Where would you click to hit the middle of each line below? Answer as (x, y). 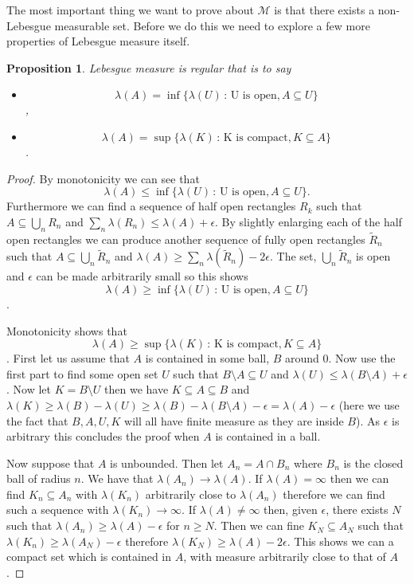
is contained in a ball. (268, 436)
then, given (291, 510)
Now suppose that (51, 462)
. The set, (293, 256)
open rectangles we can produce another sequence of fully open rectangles (186, 239)
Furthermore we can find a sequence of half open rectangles (151, 206)
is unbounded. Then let (167, 462)
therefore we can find (334, 494)
